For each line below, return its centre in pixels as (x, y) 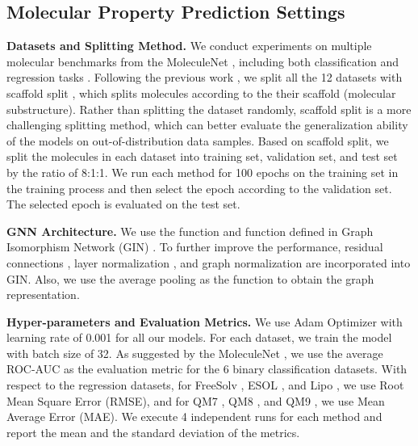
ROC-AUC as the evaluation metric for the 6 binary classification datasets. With (207, 369)
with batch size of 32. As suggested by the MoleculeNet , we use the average (195, 353)
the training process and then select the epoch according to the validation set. (199, 188)
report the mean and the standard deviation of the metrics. (153, 432)
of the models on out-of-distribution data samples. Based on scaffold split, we (198, 140)
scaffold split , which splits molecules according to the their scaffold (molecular (201, 93)
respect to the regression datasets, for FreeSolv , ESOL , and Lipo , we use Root (205, 385)
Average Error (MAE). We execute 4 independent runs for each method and (194, 417)
